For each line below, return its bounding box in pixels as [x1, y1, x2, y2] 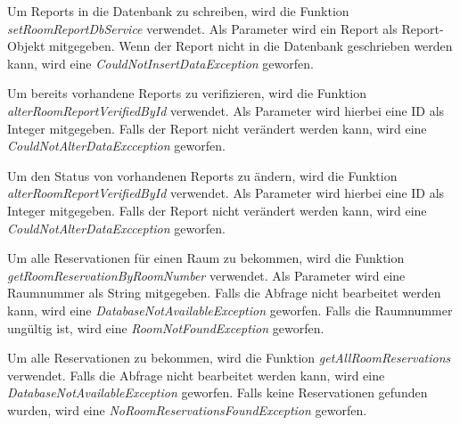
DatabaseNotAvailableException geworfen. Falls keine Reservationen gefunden [7, 383, 428, 402]
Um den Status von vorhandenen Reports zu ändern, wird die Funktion [7, 166, 398, 184]
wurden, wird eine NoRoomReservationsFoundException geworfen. [7, 400, 367, 419]
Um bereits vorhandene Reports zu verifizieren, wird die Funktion [7, 84, 366, 102]
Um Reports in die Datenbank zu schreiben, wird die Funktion [7, 2, 349, 20]
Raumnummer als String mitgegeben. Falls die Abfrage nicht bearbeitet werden [7, 283, 441, 302]
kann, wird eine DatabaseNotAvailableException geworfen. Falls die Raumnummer [7, 300, 453, 319]
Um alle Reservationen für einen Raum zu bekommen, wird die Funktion [7, 249, 405, 267]
